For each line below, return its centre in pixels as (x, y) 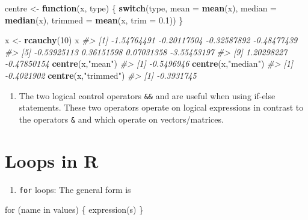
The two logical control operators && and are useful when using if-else (147, 95)
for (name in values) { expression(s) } (74, 209)
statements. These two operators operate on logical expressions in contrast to (161, 107)
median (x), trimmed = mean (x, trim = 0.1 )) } (94, 20)
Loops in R (52, 160)
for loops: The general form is (75, 189)
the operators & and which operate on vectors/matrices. (121, 119)
